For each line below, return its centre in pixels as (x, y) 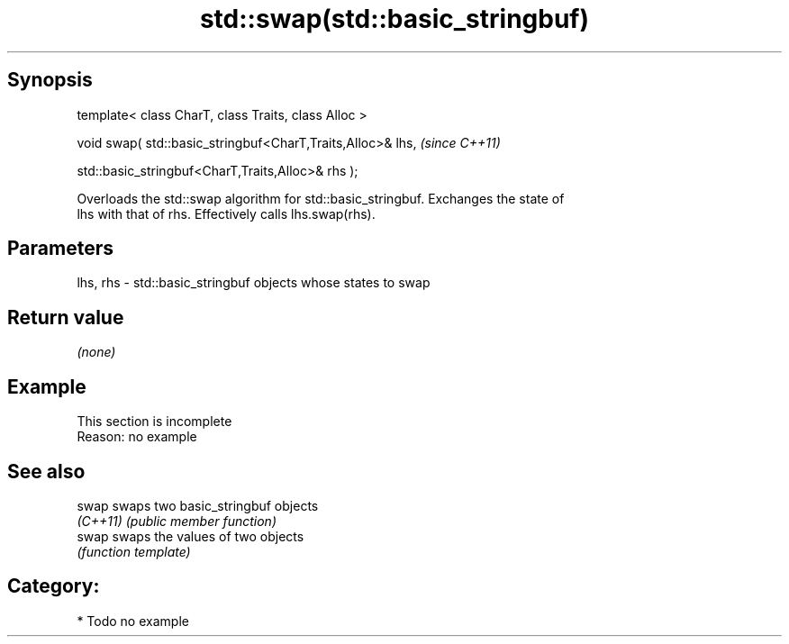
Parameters (60, 249)
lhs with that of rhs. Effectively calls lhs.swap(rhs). (226, 213)
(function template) (134, 551)
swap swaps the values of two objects (190, 536)
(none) (96, 352)
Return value (66, 317)
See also (46, 471)
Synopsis (50, 80)
